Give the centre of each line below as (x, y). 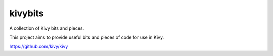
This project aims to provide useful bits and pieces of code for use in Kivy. (87, 37)
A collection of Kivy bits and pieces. (47, 28)
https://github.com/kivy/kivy (39, 47)
